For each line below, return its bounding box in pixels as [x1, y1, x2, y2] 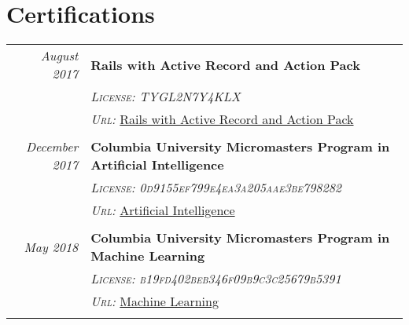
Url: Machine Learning [90, 292, 219, 311]
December [25, 137, 79, 156]
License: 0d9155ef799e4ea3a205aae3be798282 [90, 178, 342, 197]
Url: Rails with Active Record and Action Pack [90, 110, 354, 129]
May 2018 [24, 237, 79, 256]
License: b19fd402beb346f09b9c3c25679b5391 [90, 269, 341, 288]
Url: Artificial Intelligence [90, 201, 235, 220]
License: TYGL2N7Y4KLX [90, 87, 241, 106]
